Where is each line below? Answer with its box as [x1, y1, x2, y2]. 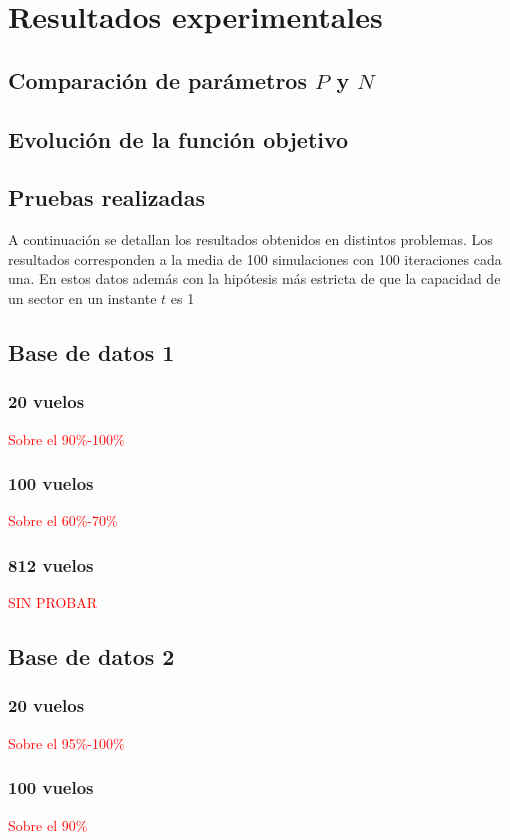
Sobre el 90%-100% [8, 428, 125, 449]
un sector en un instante [8, 287, 157, 308]
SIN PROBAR [8, 592, 98, 613]
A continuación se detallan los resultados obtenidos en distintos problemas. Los [8, 229, 493, 250]
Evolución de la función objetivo [8, 123, 349, 154]
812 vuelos [8, 552, 94, 577]
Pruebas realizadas [8, 182, 206, 213]
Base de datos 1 [8, 336, 175, 367]
